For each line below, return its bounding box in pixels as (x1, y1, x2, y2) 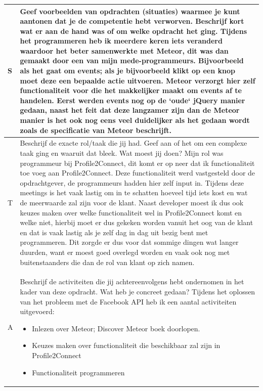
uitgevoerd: (20, 306, 55, 317)
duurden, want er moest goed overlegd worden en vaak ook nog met (20, 247, 230, 257)
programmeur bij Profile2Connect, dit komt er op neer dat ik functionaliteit (20, 157, 255, 168)
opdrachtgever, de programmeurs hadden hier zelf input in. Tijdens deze (20, 177, 244, 188)
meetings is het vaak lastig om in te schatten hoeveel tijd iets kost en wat (20, 187, 248, 198)
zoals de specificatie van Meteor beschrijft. (20, 124, 172, 135)
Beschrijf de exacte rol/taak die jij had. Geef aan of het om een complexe (20, 138, 247, 148)
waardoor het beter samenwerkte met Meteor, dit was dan (20, 45, 229, 56)
